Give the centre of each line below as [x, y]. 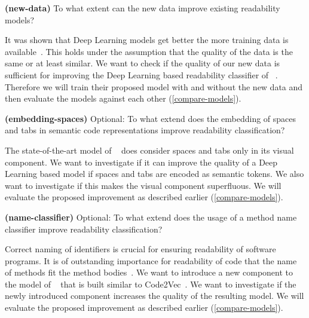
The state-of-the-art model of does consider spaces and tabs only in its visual [149, 150]
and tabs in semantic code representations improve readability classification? [145, 130]
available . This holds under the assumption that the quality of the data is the [149, 51]
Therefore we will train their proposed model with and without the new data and [154, 86]
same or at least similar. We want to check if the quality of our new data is [143, 63]
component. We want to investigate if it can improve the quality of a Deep [141, 162]
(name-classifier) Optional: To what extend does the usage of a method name [151, 217]
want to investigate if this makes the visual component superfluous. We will [143, 185]
